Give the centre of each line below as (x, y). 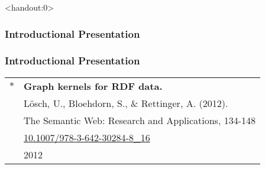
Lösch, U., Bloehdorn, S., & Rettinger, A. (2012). (126, 103)
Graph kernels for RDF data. (93, 86)
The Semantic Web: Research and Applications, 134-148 (140, 120)
